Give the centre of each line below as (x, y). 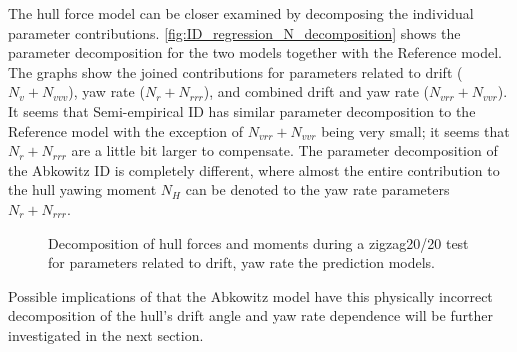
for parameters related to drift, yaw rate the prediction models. (241, 262)
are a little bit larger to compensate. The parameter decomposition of (284, 150)
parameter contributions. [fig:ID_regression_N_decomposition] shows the (234, 32)
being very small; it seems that (415, 130)
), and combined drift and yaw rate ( (316, 91)
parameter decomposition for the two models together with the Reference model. (255, 52)
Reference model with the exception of (126, 130)
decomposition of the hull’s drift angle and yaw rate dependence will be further (250, 315)
